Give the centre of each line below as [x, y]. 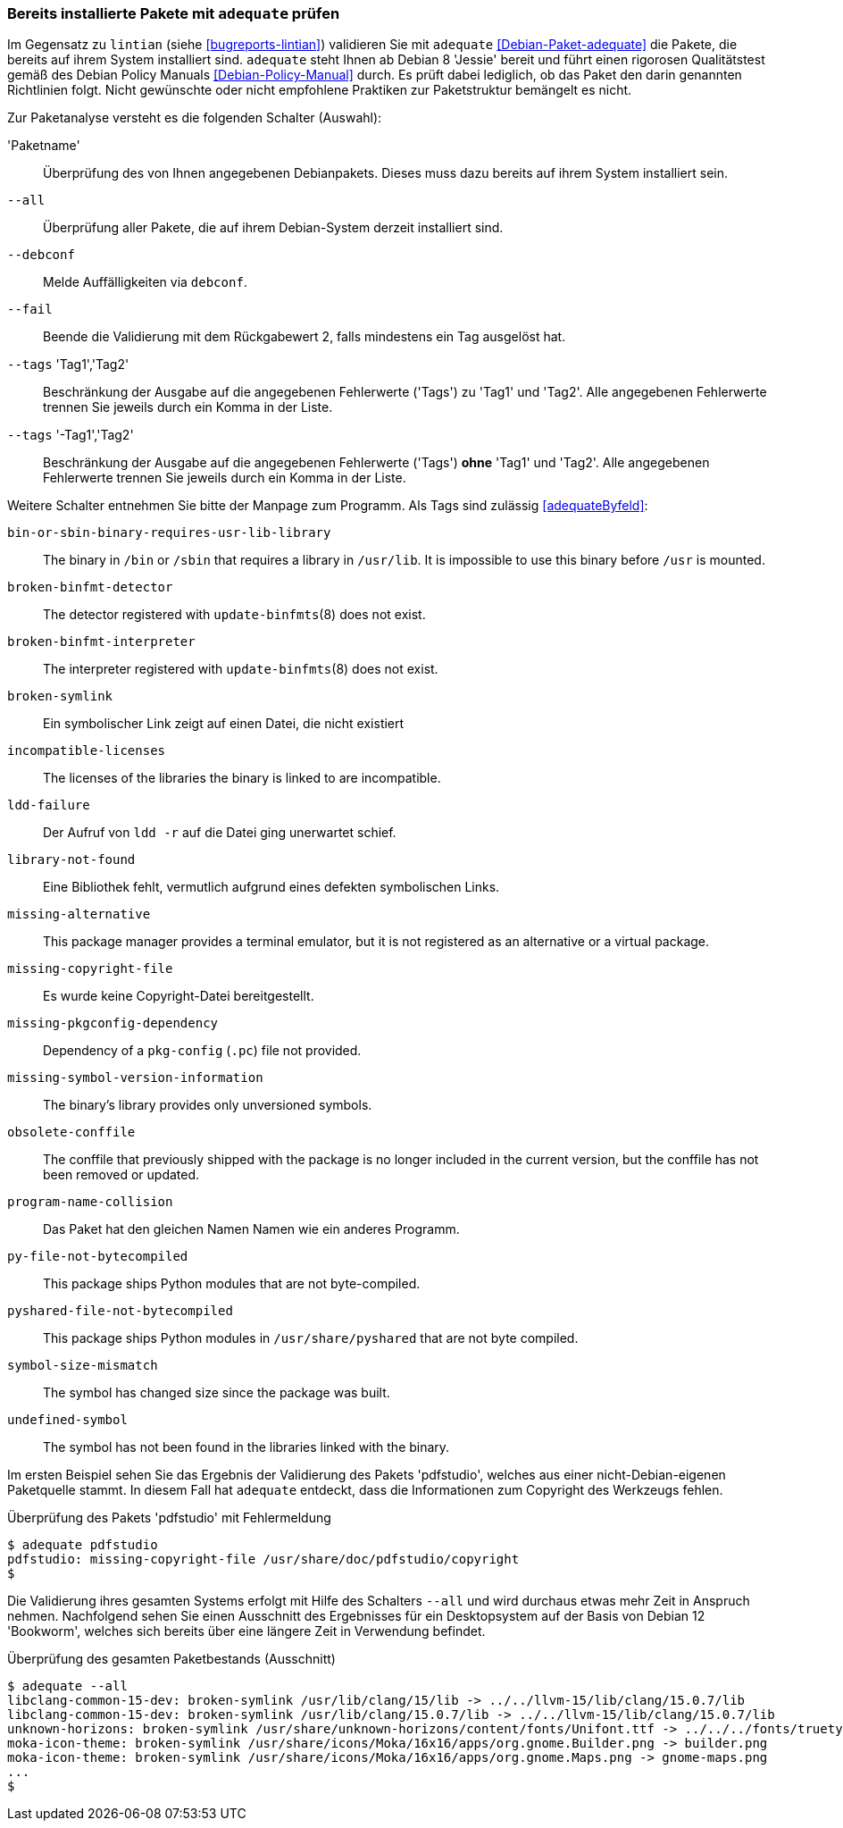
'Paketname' [44, 146]
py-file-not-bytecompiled [98, 1257]
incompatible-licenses [87, 751]
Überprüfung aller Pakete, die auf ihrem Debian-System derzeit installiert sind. [273, 228]
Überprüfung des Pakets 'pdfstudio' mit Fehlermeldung [169, 1518]
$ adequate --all [67, 1686]
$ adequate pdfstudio [83, 1545]
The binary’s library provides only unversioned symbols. [208, 1105]
